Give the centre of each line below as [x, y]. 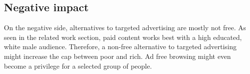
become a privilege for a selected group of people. [78, 65]
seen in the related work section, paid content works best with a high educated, [123, 37]
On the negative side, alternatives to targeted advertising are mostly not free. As [125, 28]
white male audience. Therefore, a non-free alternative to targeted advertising [120, 46]
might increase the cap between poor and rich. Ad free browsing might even [117, 56]
